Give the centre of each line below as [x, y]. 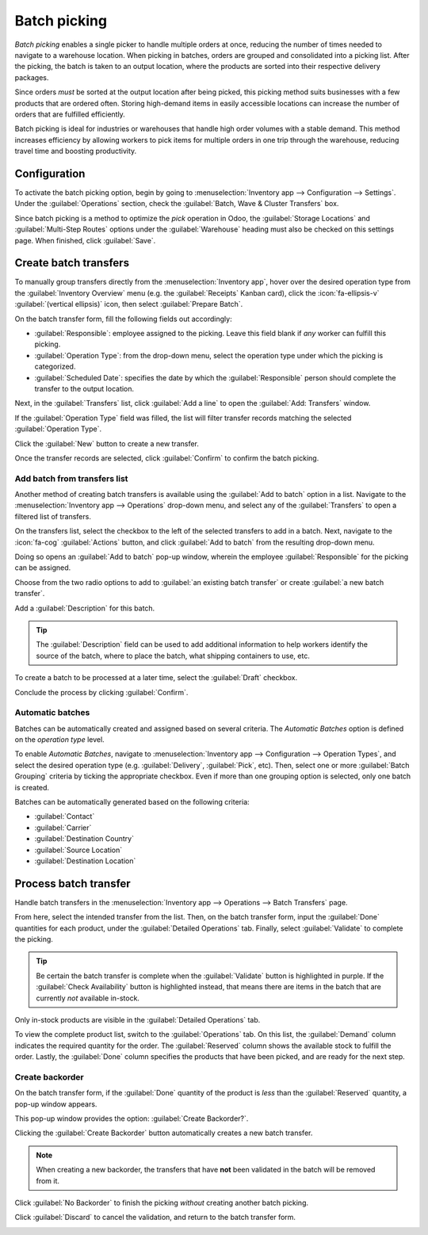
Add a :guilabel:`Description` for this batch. [85, 608]
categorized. [55, 367]
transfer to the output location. [84, 388]
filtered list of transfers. [53, 516]
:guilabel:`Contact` [65, 816]
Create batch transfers [72, 263]
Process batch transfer [73, 883]
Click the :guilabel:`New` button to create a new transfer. [107, 443]
